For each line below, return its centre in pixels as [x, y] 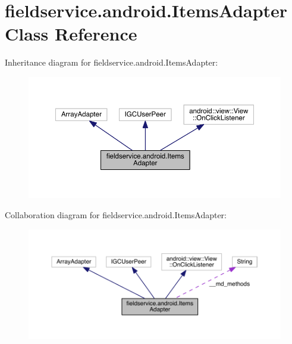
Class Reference [71, 34]
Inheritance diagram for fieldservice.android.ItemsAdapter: [112, 62]
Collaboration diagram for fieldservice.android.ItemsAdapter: [116, 214]
